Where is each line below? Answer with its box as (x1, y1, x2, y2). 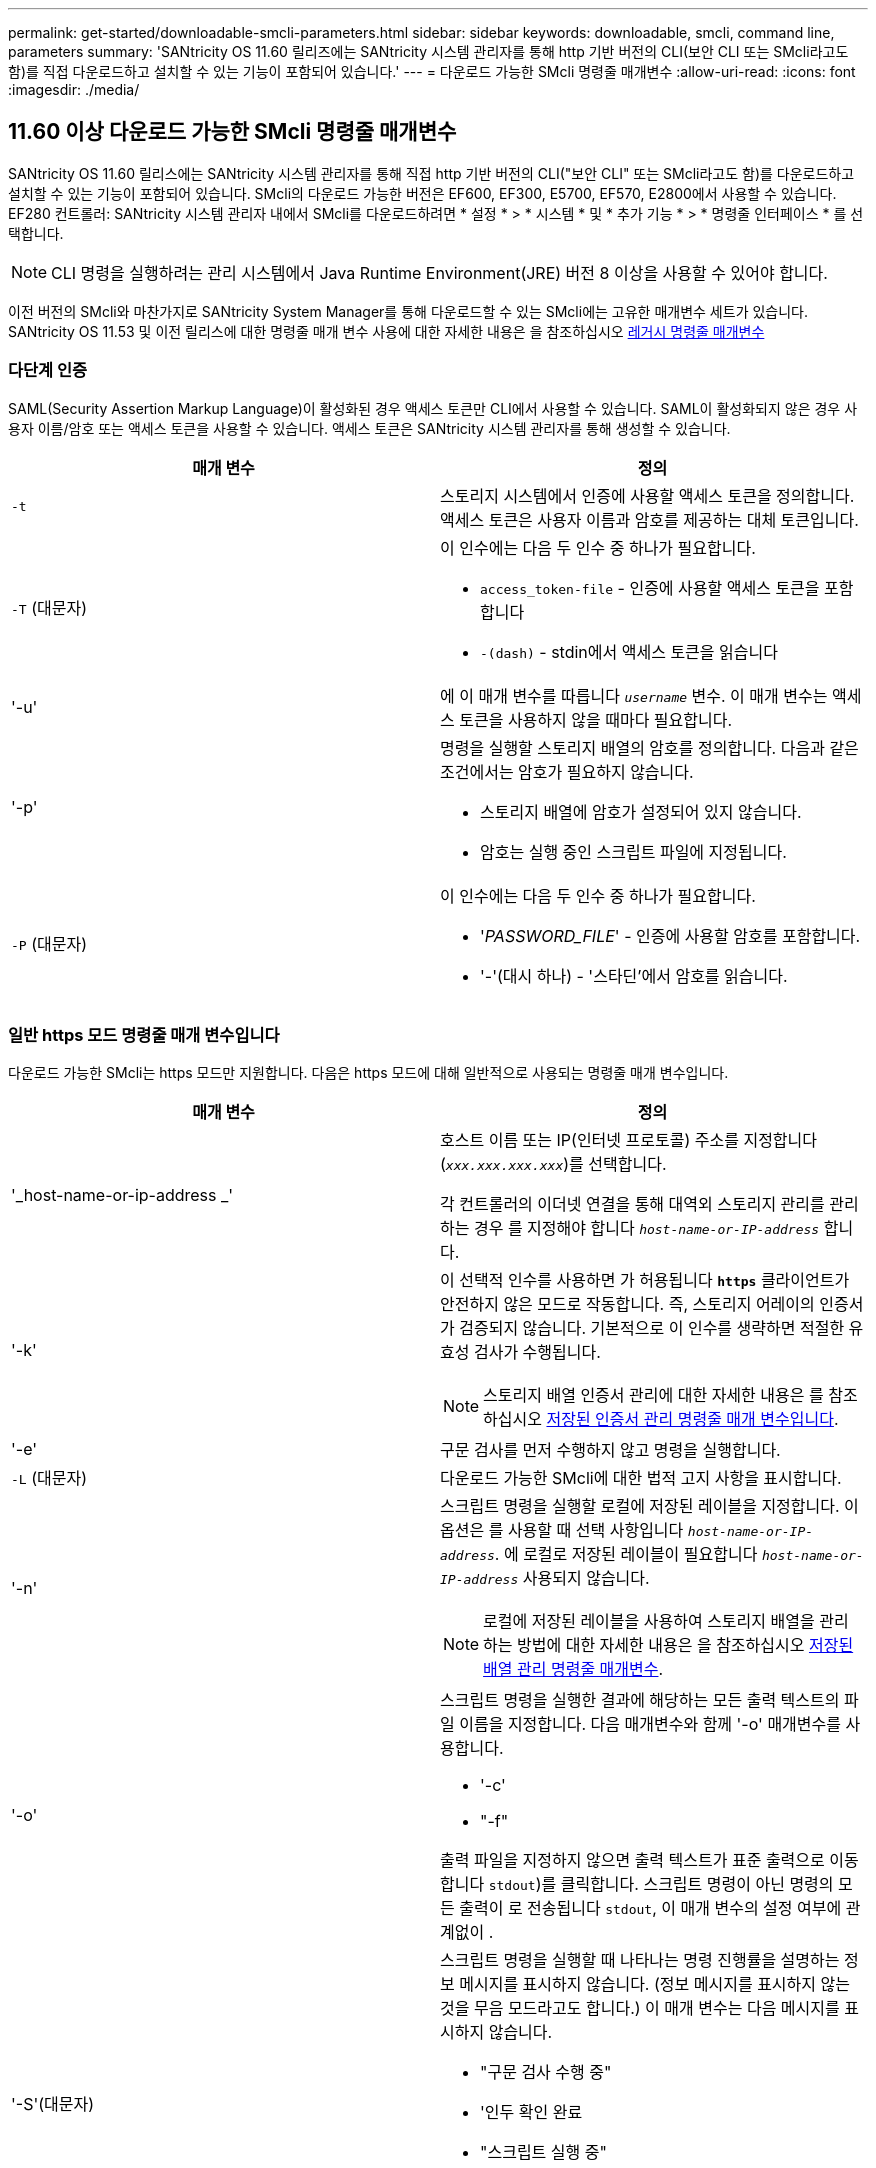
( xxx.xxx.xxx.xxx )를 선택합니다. (440, 1154, 667, 1175)
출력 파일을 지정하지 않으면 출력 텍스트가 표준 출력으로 (440, 1850, 825, 1871)
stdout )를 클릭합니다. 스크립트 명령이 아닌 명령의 (488, 1874, 834, 1895)
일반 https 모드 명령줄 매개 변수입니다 (8, 1024, 280, 1045)
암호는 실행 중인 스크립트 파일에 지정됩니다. (480, 841, 787, 862)
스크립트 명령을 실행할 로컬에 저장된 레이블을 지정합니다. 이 (440, 1496, 859, 1517)
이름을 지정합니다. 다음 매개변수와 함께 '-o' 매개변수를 (459, 1714, 841, 1735)
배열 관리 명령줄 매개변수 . (483, 1659, 664, 1680)
